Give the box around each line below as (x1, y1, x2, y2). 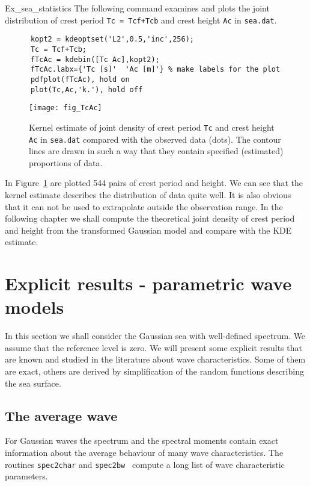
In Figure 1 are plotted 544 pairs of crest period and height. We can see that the (5, 176, 303, 189)
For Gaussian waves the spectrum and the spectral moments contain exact (5, 434, 279, 447)
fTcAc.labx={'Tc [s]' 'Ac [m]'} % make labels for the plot (30, 65, 281, 74)
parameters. (5, 470, 48, 482)
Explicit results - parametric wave (5, 271, 292, 296)
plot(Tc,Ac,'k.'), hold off (30, 85, 143, 94)
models (5, 294, 64, 319)
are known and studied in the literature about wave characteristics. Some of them (5, 353, 306, 366)
